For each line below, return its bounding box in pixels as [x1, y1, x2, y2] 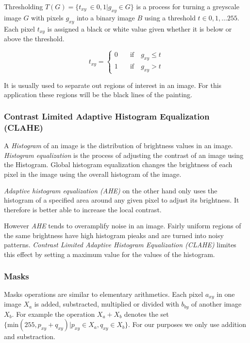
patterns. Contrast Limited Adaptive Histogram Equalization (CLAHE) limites [4, 240, 236, 250]
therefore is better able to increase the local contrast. [4, 204, 162, 214]
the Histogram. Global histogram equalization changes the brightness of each [4, 159, 233, 170]
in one [217, 289, 235, 299]
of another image [191, 299, 242, 309]
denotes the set [124, 309, 169, 319]
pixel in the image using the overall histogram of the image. [4, 169, 182, 179]
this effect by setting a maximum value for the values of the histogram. [4, 249, 215, 259]
